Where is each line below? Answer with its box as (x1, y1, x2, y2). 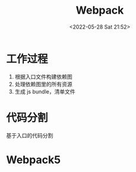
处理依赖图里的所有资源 (14, 80, 72, 87)
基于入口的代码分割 (6, 132, 53, 139)
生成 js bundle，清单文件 (14, 87, 75, 95)
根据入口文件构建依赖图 (14, 73, 72, 80)
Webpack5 (6, 153, 61, 167)
